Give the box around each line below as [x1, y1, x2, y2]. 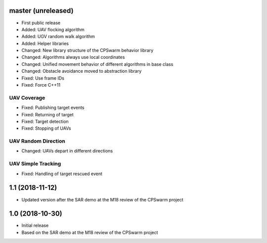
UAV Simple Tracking [9, 160, 61, 167]
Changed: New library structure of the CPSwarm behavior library [21, 48, 154, 53]
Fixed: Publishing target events [21, 104, 85, 111]
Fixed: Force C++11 [21, 82, 61, 88]
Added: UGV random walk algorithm [21, 34, 95, 40]
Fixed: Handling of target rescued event [21, 171, 102, 177]
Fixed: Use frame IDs [21, 75, 64, 81]
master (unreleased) [9, 6, 74, 15]
